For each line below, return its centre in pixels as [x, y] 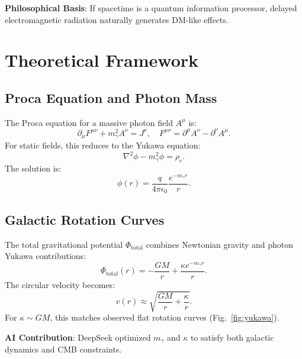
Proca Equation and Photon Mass [111, 97]
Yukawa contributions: [46, 256]
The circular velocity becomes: [60, 284]
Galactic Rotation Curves [85, 219]
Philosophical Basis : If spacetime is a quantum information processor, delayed [151, 8]
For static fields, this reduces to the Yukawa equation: [103, 145]
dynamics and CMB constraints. [63, 349]
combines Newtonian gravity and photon [220, 244]
